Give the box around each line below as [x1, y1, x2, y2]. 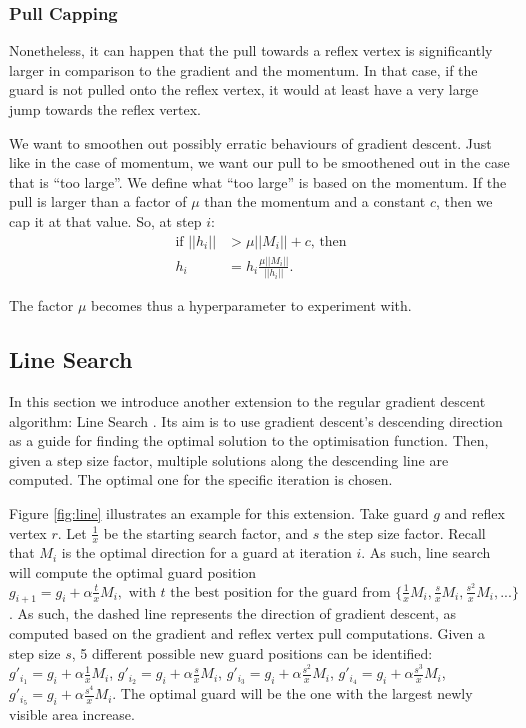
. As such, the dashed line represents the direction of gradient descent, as [9, 603, 457, 624]
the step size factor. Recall [324, 522, 486, 543]
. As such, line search [361, 542, 491, 563]
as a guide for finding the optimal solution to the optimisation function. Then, [9, 430, 489, 451]
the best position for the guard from [170, 585, 391, 600]
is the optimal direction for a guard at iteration [61, 542, 352, 563]
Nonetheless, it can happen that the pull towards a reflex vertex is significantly [9, 40, 493, 61]
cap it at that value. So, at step [9, 210, 202, 231]
